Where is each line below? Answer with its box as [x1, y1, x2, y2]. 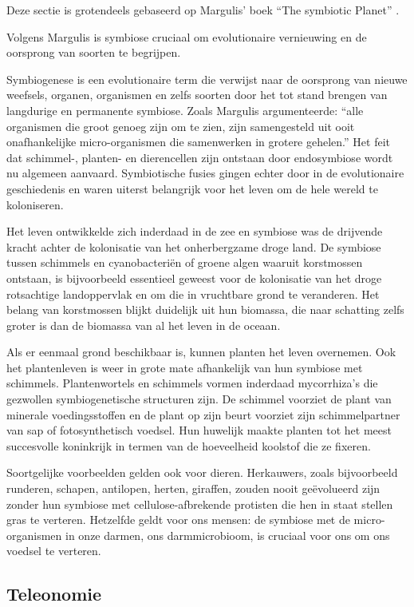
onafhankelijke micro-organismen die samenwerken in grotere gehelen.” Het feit [6, 133, 390, 150]
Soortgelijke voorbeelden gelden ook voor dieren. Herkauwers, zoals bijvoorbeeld [6, 464, 398, 481]
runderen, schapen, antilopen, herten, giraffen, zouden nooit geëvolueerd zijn [6, 480, 380, 497]
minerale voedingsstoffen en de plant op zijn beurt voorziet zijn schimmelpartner [6, 406, 400, 423]
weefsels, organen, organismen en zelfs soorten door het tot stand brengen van [6, 86, 388, 103]
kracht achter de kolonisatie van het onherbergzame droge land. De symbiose [6, 238, 381, 255]
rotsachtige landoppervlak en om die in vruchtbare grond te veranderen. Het [6, 285, 380, 302]
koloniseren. [6, 196, 64, 212]
